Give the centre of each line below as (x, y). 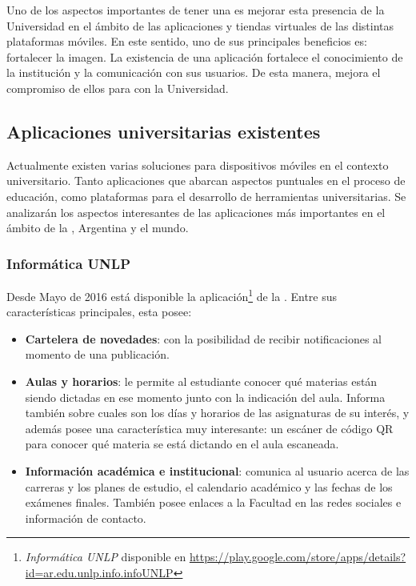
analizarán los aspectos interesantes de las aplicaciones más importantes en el (196, 212)
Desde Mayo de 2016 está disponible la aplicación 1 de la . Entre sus (172, 295)
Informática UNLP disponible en (106, 557)
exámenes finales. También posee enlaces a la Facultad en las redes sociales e (213, 502)
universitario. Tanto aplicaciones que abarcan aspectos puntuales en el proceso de (206, 181)
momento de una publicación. (97, 354)
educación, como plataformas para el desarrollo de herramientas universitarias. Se (206, 196)
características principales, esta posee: (99, 312)
